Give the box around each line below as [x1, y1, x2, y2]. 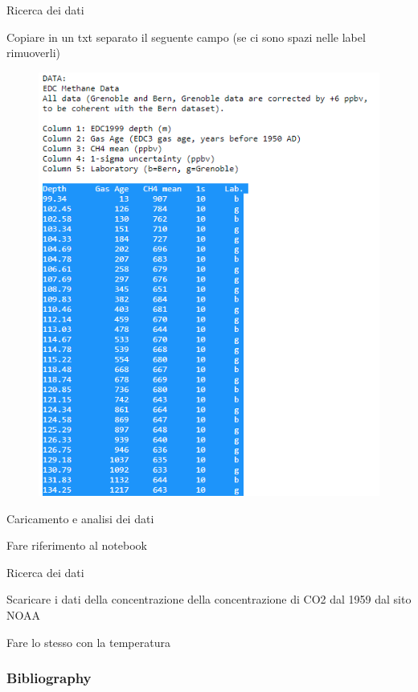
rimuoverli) [6, 44, 60, 61]
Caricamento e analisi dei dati [6, 510, 154, 526]
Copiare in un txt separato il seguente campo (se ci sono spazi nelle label [6, 28, 366, 45]
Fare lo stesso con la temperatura [6, 633, 170, 650]
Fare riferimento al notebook [6, 537, 147, 554]
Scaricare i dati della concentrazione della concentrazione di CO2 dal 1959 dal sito [6, 591, 412, 608]
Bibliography [6, 668, 92, 688]
